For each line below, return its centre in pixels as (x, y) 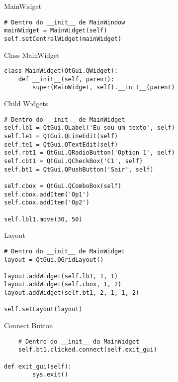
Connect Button (29, 325)
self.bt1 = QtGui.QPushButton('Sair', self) (79, 169)
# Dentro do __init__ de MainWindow (65, 22)
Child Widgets (26, 103)
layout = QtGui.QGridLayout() (54, 260)
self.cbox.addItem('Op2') (47, 203)
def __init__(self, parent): (66, 79)
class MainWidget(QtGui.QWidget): (61, 71)
